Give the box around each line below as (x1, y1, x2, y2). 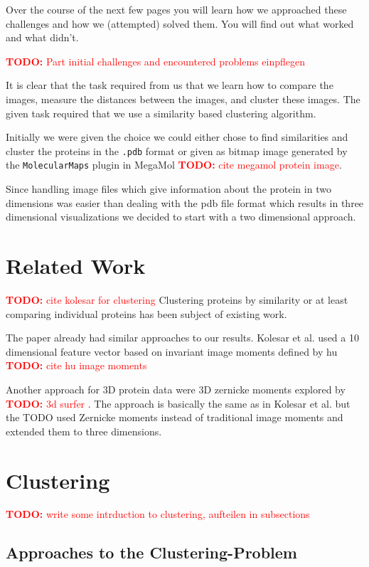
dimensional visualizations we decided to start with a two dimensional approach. (6, 209, 356, 224)
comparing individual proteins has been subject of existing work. (6, 306, 287, 321)
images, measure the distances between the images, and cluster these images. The (6, 91, 360, 106)
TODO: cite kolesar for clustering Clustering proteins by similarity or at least (6, 292, 348, 307)
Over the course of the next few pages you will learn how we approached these (6, 2, 347, 16)
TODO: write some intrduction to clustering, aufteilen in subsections (6, 507, 310, 521)
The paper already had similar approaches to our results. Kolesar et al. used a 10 (6, 330, 359, 345)
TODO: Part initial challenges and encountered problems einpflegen (6, 53, 305, 68)
